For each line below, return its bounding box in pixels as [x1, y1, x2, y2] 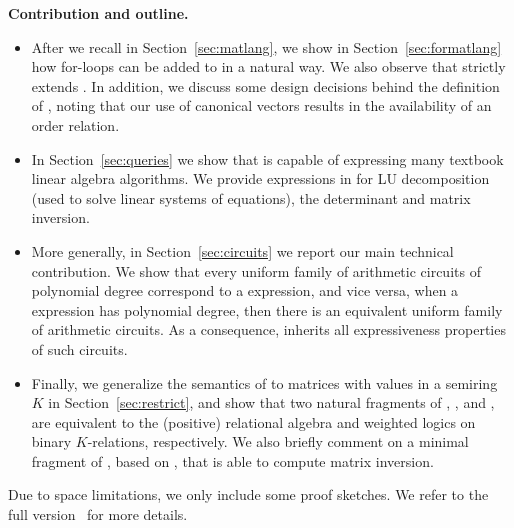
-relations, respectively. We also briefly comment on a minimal [87, 431, 469, 452]
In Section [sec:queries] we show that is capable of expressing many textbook [31, 148, 504, 169]
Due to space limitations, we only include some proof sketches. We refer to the [8, 484, 489, 505]
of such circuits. [31, 338, 128, 359]
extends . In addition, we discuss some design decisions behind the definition [31, 75, 500, 96]
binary [31, 431, 72, 452]
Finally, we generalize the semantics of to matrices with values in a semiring [31, 372, 498, 393]
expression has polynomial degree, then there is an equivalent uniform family [31, 299, 503, 320]
